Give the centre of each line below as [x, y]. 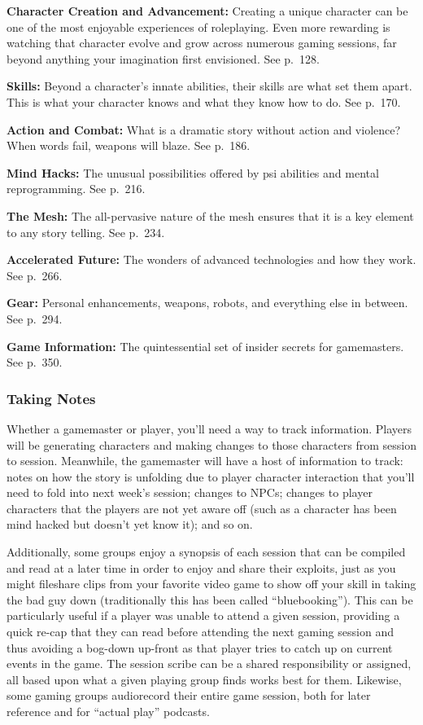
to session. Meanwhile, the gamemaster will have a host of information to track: [205, 461]
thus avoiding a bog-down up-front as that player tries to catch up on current [200, 647]
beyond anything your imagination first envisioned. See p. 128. [163, 58]
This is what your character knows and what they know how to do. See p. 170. [204, 101]
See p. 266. [35, 275]
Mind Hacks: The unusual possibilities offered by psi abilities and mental [193, 172]
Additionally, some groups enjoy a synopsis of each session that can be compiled [206, 552]
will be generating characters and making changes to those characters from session [211, 444]
